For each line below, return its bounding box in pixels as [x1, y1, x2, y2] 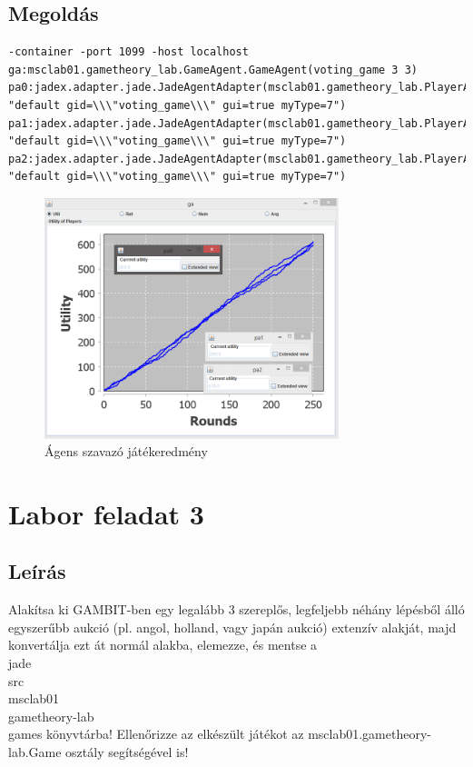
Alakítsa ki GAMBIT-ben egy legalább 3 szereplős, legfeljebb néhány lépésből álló [8, 600, 465, 619]
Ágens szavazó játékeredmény [44, 442, 208, 461]
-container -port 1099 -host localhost [8, 45, 249, 59]
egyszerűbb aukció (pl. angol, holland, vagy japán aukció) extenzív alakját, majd [8, 617, 457, 636]
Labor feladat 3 [8, 494, 204, 532]
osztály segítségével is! [65, 742, 189, 762]
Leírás [8, 557, 66, 585]
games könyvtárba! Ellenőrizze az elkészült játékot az [8, 724, 304, 743]
